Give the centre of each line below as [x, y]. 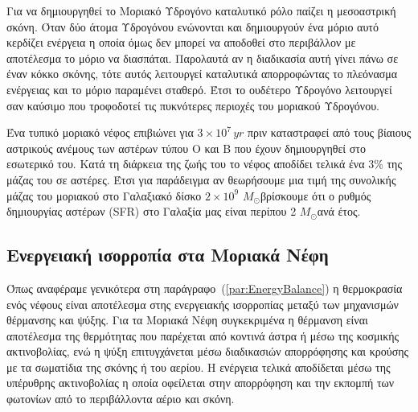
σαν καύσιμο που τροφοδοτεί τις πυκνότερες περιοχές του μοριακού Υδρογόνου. [193, 105]
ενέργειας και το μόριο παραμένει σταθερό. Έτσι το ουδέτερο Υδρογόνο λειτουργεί [199, 89]
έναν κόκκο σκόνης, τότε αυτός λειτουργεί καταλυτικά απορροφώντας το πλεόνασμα [202, 74]
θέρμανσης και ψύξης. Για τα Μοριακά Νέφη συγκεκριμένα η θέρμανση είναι [187, 320]
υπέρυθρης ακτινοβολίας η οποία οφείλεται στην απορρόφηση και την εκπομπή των [201, 383]
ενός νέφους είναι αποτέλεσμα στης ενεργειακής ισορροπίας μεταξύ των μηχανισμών [203, 304]
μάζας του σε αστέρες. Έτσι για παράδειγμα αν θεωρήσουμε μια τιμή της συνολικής [201, 179]
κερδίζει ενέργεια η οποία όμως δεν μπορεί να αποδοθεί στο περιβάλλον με [181, 42]
